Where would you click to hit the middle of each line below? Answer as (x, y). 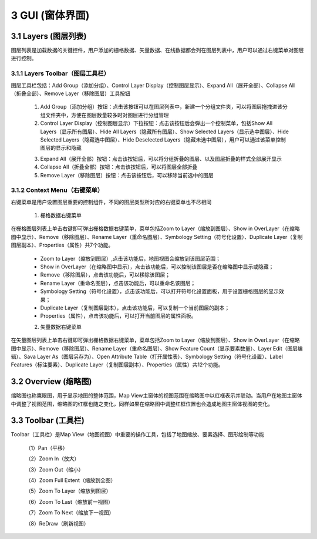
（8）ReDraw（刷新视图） (57, 523)
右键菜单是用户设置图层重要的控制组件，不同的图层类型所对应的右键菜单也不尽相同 (111, 202)
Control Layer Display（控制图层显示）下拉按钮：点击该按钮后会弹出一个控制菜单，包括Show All (156, 123)
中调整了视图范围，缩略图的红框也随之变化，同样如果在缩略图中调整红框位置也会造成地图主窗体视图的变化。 (142, 404)
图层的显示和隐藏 (61, 148)
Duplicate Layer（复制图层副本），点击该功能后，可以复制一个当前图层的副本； (135, 308)
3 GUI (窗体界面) (50, 15)
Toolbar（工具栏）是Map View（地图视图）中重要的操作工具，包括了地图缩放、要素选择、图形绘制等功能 (137, 434)
